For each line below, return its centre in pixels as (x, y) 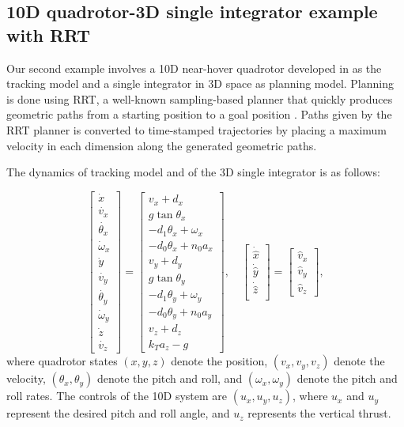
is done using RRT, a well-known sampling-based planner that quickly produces (200, 98)
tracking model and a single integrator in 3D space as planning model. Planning (200, 83)
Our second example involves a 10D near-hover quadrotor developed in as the (194, 68)
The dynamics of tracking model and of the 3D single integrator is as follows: (193, 172)
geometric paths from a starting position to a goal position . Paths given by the (199, 114)
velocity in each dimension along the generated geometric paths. (162, 145)
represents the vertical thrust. (319, 413)
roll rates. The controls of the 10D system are (117, 396)
